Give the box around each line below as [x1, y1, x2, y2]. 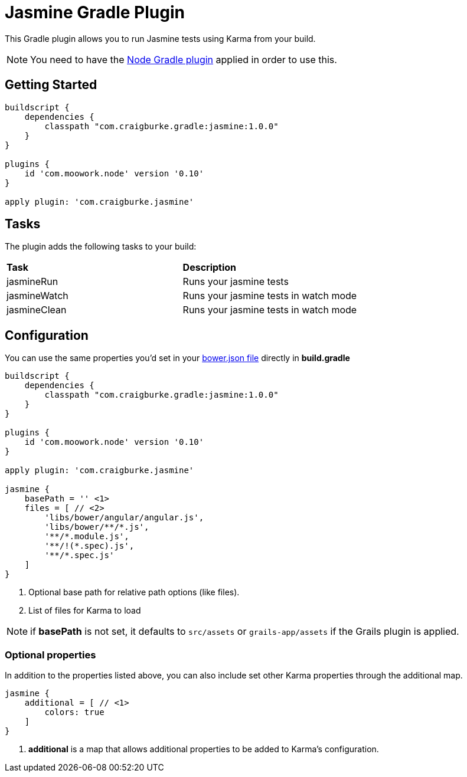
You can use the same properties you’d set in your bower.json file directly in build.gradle [5, 353, 350, 363]
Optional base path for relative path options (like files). [28, 587, 240, 598]
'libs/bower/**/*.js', [44, 522, 149, 532]
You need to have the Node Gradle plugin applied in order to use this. [30, 53, 337, 65]
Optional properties [5, 648, 96, 661]
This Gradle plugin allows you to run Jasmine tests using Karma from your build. [5, 33, 316, 44]
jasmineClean [6, 304, 67, 316]
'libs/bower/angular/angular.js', [44, 513, 204, 523]
